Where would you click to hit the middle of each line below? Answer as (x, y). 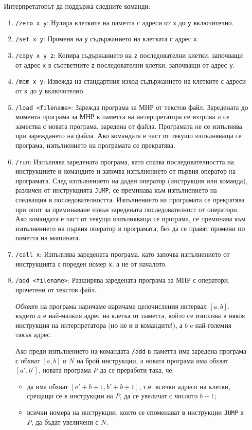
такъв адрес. (34, 334)
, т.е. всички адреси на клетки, (185, 386)
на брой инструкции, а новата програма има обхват (153, 360)
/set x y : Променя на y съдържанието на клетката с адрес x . (107, 39)
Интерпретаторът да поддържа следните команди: (77, 6)
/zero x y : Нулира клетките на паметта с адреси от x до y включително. (125, 22)
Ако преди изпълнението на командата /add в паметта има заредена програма (131, 350)
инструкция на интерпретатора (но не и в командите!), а (99, 325)
